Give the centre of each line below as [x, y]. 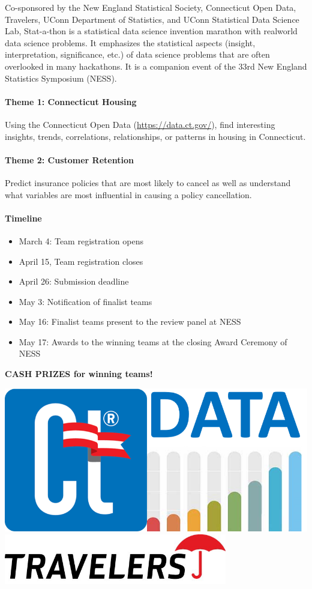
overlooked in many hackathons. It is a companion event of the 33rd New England [156, 66]
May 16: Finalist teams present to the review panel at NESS [130, 322]
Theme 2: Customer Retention [69, 159]
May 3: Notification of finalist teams [85, 301]
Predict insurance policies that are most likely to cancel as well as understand [148, 182]
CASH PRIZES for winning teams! [79, 374]
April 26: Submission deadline [74, 281]
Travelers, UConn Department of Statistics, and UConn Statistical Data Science [152, 19]
